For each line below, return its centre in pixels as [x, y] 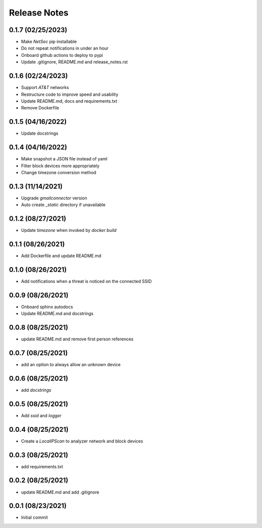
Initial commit [34, 517]
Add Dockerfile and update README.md [61, 256]
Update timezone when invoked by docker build [69, 230]
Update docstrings [40, 133]
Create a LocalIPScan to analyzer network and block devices [82, 441]
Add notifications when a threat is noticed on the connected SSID [87, 281]
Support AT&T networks [45, 88]
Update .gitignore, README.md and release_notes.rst [74, 62]
